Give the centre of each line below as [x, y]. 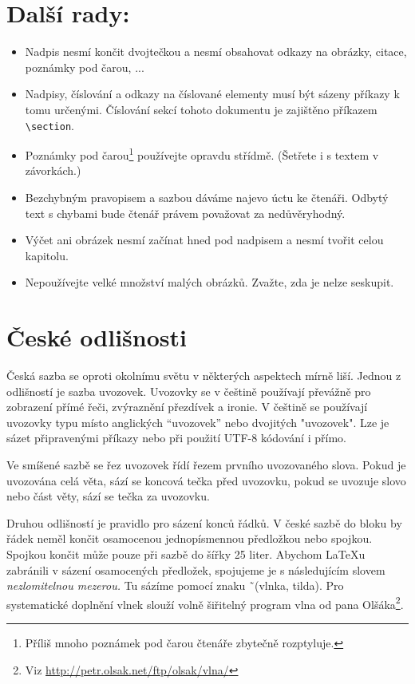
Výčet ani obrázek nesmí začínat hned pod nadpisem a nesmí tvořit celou [204, 240]
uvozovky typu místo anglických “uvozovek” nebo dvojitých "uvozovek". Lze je [198, 422]
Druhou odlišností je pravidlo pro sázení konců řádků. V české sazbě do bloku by [204, 522]
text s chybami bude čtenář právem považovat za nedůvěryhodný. [185, 213]
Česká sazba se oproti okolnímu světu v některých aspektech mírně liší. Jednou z [204, 376]
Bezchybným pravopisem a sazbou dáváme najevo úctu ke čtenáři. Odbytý [207, 197]
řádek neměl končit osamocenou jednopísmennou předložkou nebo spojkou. [190, 538]
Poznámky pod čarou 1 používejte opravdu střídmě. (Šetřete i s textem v [202, 154]
